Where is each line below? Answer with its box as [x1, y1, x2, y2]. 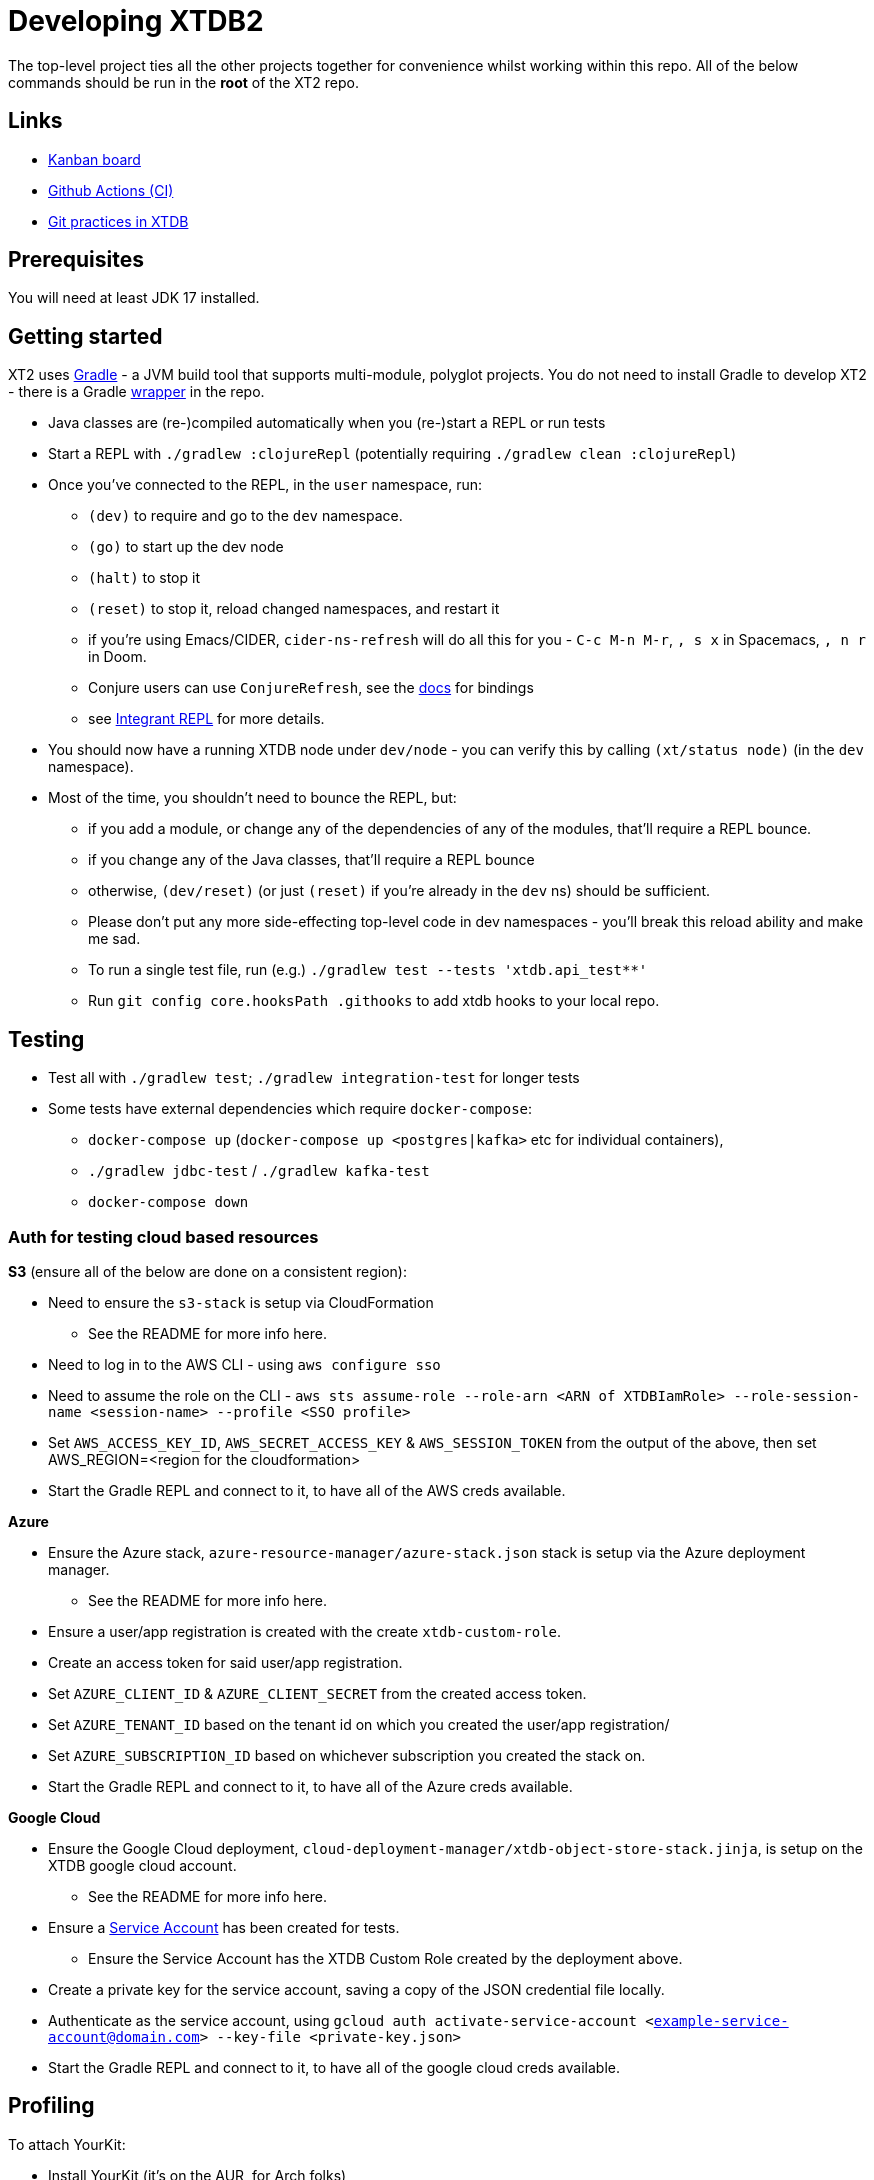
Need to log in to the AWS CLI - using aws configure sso [48, 1355, 441, 1373]
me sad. [88, 930, 141, 948]
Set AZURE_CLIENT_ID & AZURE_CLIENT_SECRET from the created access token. [48, 1684, 587, 1702]
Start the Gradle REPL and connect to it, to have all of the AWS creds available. [48, 1481, 566, 1499]
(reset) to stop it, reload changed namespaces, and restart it [88, 600, 500, 618]
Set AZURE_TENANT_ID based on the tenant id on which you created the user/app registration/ [48, 1715, 670, 1733]
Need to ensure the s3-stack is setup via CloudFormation [48, 1293, 434, 1311]
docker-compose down [88, 1194, 249, 1211]
